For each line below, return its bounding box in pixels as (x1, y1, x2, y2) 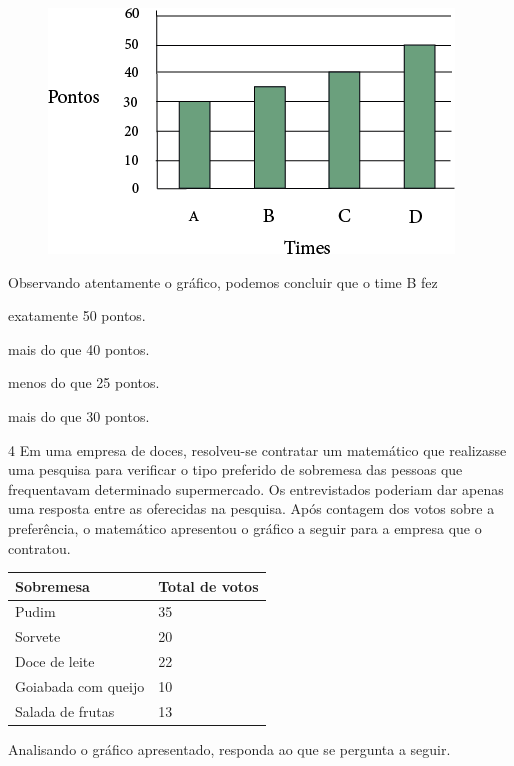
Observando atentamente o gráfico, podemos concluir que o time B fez (8, 271, 438, 292)
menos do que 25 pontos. (8, 372, 160, 393)
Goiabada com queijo (15, 676, 145, 696)
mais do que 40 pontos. (8, 338, 150, 359)
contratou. (8, 537, 71, 558)
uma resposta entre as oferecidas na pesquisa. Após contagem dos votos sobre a (8, 498, 495, 519)
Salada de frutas (15, 700, 115, 721)
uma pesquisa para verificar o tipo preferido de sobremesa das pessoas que (8, 459, 463, 480)
